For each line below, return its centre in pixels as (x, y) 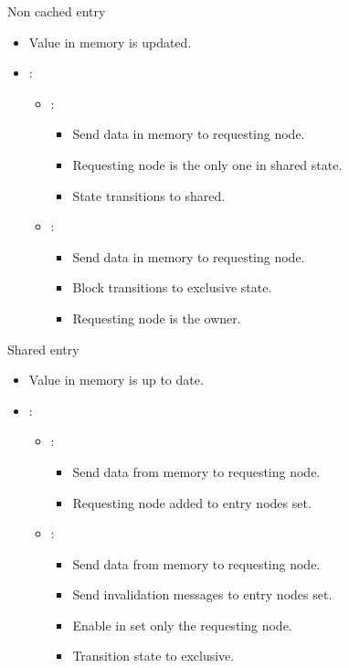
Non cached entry (57, 11)
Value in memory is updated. (110, 42)
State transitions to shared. (149, 195)
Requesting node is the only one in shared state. (207, 164)
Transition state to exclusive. (153, 656)
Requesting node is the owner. (157, 318)
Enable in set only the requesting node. (182, 625)
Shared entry (43, 349)
